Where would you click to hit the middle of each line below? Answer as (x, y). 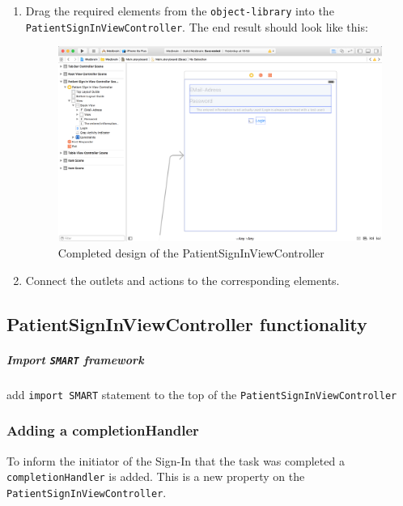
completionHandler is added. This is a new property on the (156, 476)
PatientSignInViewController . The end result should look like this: (197, 26)
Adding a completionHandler (103, 430)
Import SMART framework (75, 359)
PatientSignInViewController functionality (187, 323)
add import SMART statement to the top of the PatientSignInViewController (202, 394)
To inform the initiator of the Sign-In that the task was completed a (176, 460)
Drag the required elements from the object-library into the (180, 11)
